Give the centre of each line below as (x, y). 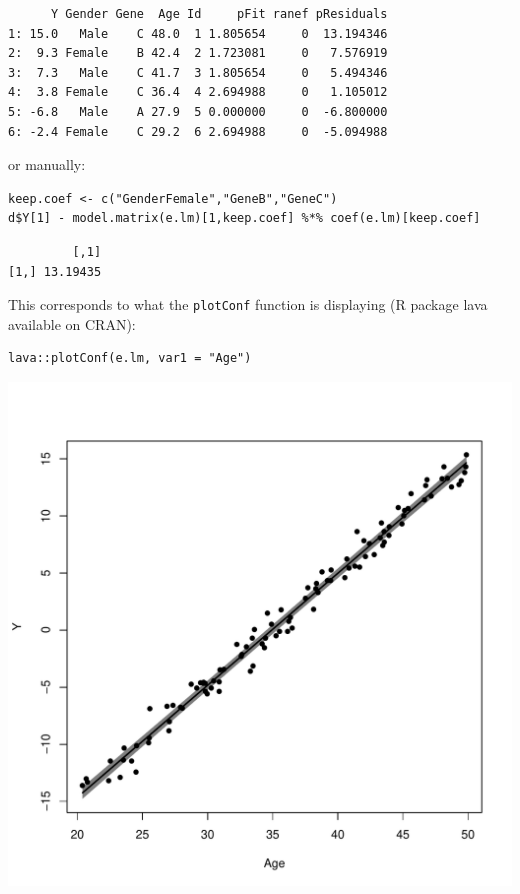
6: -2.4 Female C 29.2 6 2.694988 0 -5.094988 (198, 131)
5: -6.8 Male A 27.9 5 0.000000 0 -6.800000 (198, 111)
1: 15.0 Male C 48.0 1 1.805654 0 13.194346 (198, 33)
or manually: (47, 164)
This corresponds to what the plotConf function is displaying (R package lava (248, 304)
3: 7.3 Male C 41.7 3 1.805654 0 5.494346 (198, 72)
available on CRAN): (72, 323)
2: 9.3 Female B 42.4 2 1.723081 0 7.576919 (198, 53)
